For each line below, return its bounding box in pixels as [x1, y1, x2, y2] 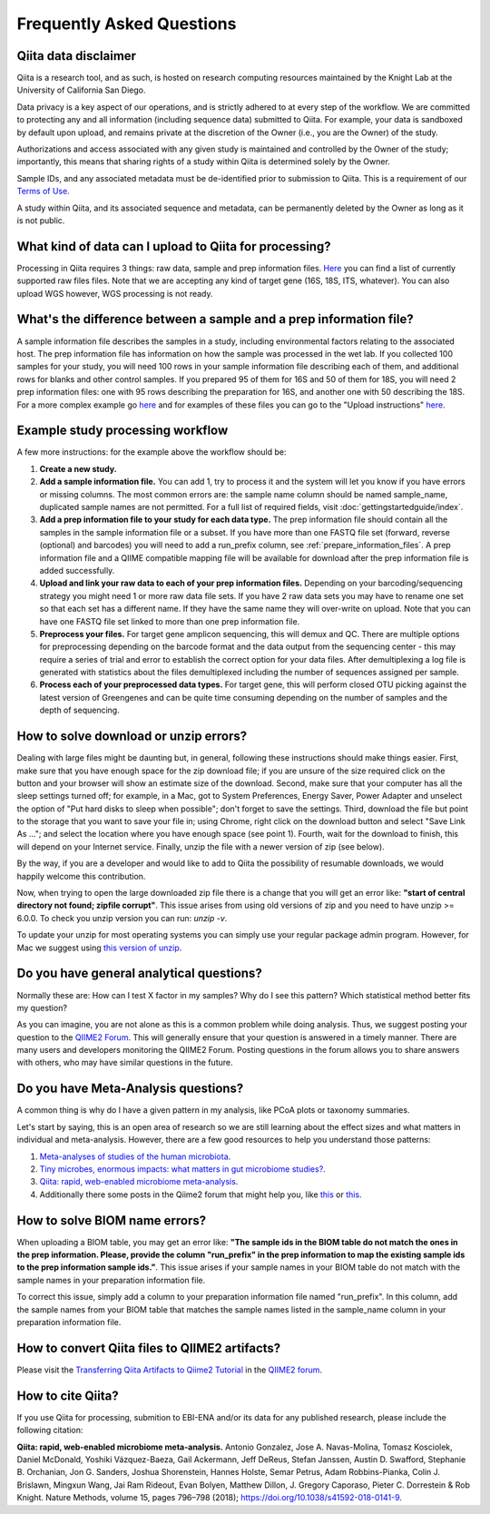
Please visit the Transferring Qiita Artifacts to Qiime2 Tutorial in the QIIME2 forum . [16, 1364, 322, 1375]
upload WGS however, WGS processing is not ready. [16, 288, 213, 299]
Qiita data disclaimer [16, 48, 136, 64]
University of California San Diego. [16, 84, 146, 95]
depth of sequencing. [39, 704, 120, 716]
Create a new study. [39, 463, 117, 474]
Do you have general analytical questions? [16, 966, 262, 981]
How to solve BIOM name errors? [16, 1213, 207, 1228]
